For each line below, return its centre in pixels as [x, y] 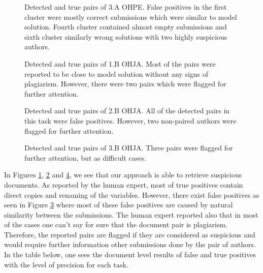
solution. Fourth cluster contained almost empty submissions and [126, 27]
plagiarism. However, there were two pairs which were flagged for [125, 84]
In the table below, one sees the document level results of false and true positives [130, 254]
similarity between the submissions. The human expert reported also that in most [131, 214]
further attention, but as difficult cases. [85, 157]
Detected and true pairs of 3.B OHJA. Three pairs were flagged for [129, 148]
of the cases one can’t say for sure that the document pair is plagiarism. [116, 224]
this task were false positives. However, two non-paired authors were [130, 120]
